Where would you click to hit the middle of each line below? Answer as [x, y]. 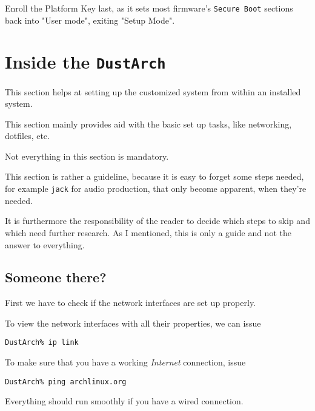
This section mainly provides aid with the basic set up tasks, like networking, [148, 124]
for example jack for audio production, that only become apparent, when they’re [156, 189]
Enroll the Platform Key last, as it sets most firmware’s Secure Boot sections [149, 8]
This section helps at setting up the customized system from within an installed [153, 91]
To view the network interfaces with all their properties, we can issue [133, 323]
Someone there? [56, 277]
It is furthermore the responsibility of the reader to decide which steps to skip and [157, 221]
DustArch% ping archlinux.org [66, 382]
